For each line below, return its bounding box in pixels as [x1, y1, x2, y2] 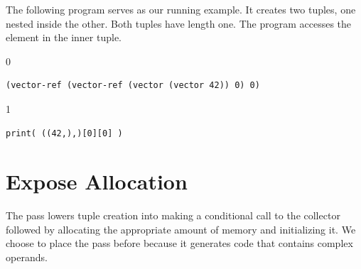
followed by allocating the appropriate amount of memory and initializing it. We [6, 221, 356, 236]
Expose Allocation [6, 167, 188, 196]
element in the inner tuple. [6, 30, 122, 45]
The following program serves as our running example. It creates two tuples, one [6, 2, 356, 16]
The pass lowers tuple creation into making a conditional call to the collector [6, 208, 340, 223]
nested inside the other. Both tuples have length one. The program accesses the [6, 16, 352, 31]
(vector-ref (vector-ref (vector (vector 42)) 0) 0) [6, 80, 260, 91]
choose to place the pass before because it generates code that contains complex [6, 236, 353, 251]
